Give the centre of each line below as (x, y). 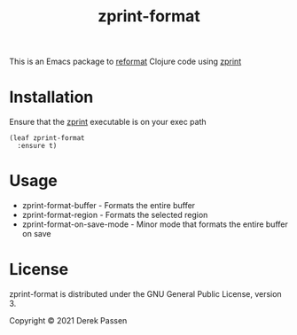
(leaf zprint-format (47, 138)
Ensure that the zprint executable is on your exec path (108, 122)
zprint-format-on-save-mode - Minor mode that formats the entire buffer (155, 224)
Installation (51, 97)
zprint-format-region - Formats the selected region (115, 215)
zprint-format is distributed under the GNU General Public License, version (145, 294)
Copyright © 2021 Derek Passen (68, 320)
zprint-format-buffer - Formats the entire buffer (109, 206)
